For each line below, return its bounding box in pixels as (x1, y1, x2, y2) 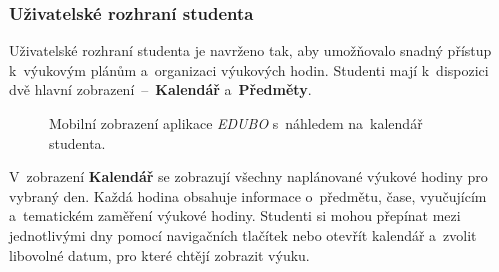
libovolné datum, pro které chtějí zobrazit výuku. (9, 244, 310, 265)
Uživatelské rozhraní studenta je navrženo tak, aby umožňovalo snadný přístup (9, 40, 492, 61)
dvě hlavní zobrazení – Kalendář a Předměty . (9, 79, 312, 100)
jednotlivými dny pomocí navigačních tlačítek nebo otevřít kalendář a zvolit (9, 224, 477, 245)
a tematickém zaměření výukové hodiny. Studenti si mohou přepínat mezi (9, 205, 461, 226)
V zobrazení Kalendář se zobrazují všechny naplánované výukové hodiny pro (9, 166, 488, 187)
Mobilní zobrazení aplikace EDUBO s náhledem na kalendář (49, 113, 423, 133)
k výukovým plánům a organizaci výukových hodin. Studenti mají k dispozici (9, 59, 489, 80)
